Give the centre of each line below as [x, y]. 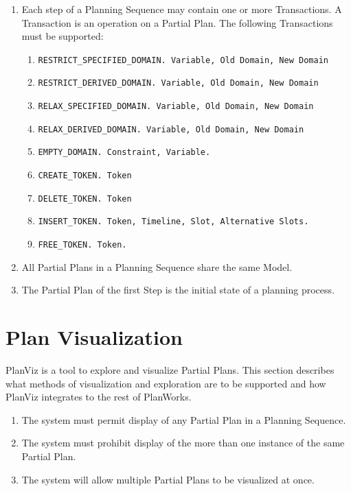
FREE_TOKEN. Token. [82, 245]
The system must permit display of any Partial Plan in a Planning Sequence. [184, 419]
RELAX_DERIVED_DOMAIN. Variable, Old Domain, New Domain [171, 129]
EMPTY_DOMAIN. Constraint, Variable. [124, 153]
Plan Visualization [94, 337]
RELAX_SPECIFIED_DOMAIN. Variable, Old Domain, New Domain [176, 107]
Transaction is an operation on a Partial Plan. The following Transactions [177, 22]
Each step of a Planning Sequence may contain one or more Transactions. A [182, 9]
